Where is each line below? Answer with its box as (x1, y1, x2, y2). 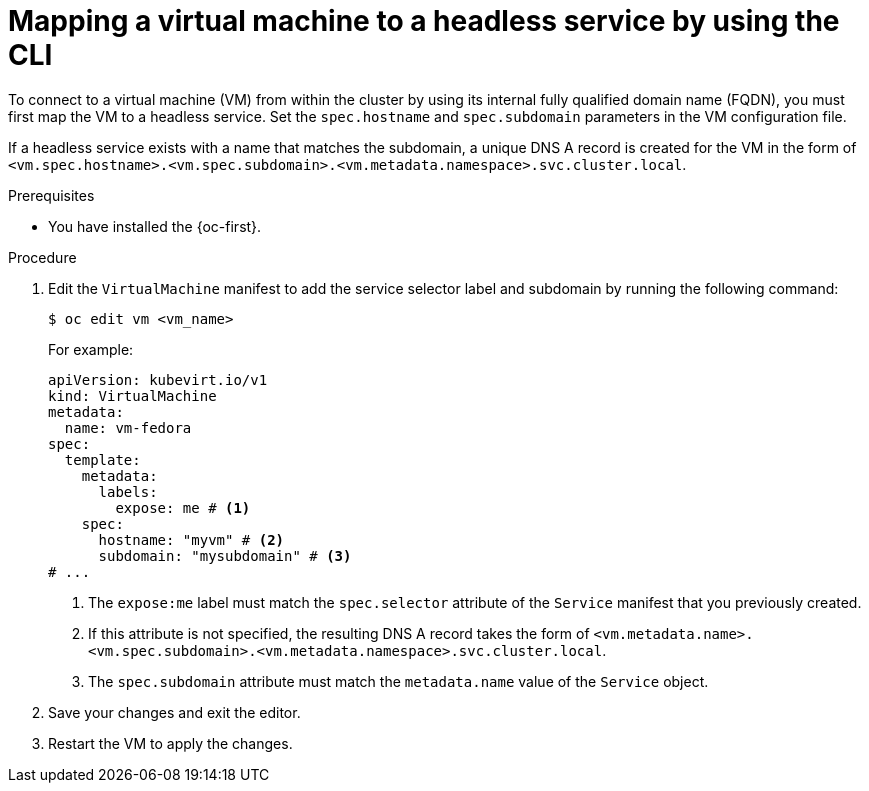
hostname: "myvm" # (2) (98, 531, 285, 548)
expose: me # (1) (115, 499, 251, 516)
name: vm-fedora (64, 419, 192, 436)
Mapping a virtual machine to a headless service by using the (8, 4, 840, 38)
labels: (98, 483, 158, 500)
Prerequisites (8, 186, 95, 204)
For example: (48, 340, 134, 358)
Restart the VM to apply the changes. (48, 734, 293, 752)
